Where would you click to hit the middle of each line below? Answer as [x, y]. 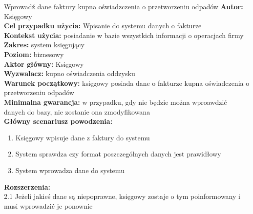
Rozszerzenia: [27, 186]
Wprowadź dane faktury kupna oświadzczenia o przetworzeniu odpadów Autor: [124, 6]
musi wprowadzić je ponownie [48, 205]
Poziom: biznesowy [34, 54]
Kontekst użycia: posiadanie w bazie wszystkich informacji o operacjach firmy [124, 35]
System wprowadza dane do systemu [70, 170]
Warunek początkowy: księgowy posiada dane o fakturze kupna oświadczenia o [127, 83]
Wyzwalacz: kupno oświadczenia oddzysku [70, 73]
